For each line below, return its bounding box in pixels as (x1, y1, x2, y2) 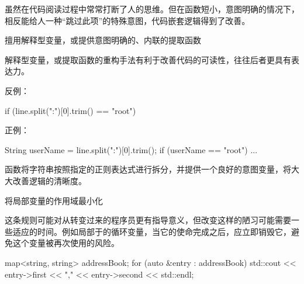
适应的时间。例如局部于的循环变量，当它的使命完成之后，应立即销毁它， (12, 225, 291, 237)
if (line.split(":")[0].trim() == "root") (5, 104, 136, 116)
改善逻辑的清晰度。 (12, 174, 87, 186)
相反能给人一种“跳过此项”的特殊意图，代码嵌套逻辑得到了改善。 (5, 14, 250, 26)
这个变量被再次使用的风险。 (12, 237, 119, 249)
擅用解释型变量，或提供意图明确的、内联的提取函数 (5, 34, 201, 46)
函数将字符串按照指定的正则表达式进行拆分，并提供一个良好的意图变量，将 (5, 163, 291, 175)
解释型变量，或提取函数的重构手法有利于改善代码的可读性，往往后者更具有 (5, 53, 291, 65)
